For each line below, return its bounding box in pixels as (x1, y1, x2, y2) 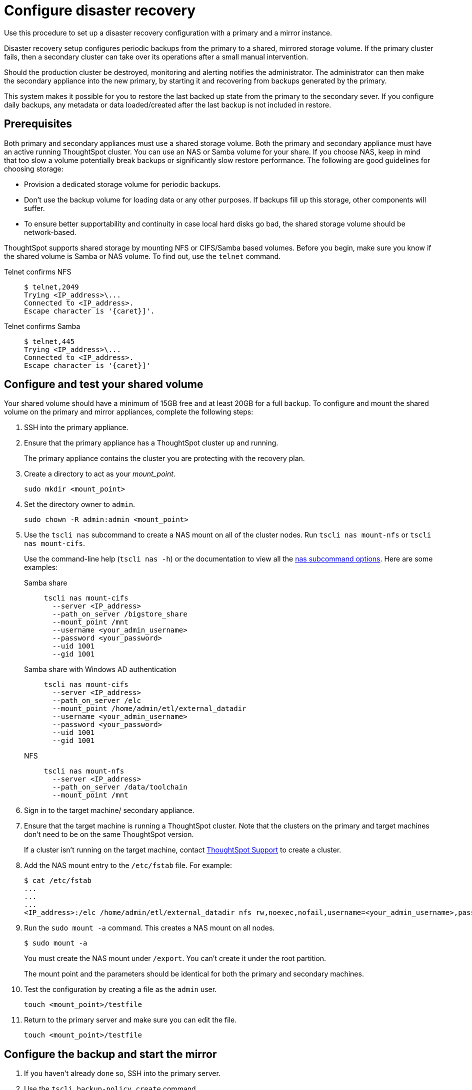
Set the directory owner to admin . (24, 500, 135, 509)
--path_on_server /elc (52, 696, 141, 705)
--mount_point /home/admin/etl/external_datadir (52, 704, 246, 713)
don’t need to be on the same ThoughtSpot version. (24, 830, 194, 839)
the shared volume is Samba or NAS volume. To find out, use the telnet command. (4, 251, 281, 260)
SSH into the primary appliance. (24, 423, 128, 432)
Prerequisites (4, 117, 72, 130)
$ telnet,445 (24, 337, 75, 345)
